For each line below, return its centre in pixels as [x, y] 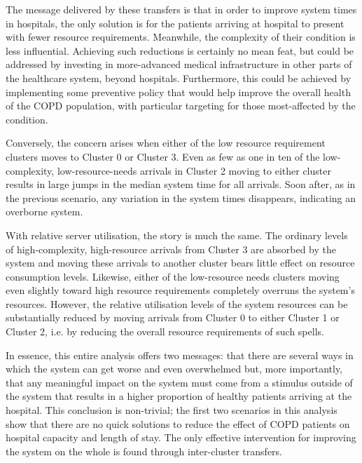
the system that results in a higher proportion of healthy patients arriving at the [179, 396]
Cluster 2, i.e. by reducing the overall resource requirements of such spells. [165, 331]
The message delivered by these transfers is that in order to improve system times [181, 9]
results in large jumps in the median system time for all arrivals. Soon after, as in [181, 184]
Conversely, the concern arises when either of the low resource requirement [166, 143]
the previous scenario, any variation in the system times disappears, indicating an [181, 197]
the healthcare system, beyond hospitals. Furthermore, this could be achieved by [179, 78]
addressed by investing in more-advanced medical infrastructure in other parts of [179, 64]
